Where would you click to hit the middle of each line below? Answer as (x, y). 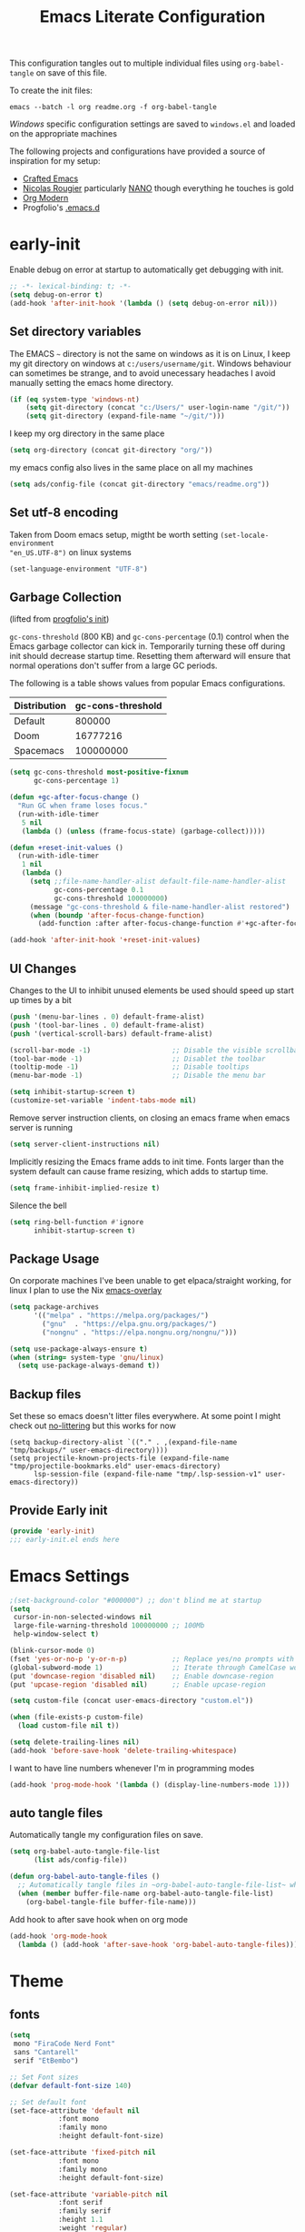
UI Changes (43, 968)
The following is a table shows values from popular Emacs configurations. (148, 684)
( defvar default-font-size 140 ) (70, 2085)
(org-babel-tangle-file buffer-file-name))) (111, 1902)
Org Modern (45, 198)
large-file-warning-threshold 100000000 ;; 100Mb (109, 1626)
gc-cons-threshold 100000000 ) (111, 898)
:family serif (84, 2211)
